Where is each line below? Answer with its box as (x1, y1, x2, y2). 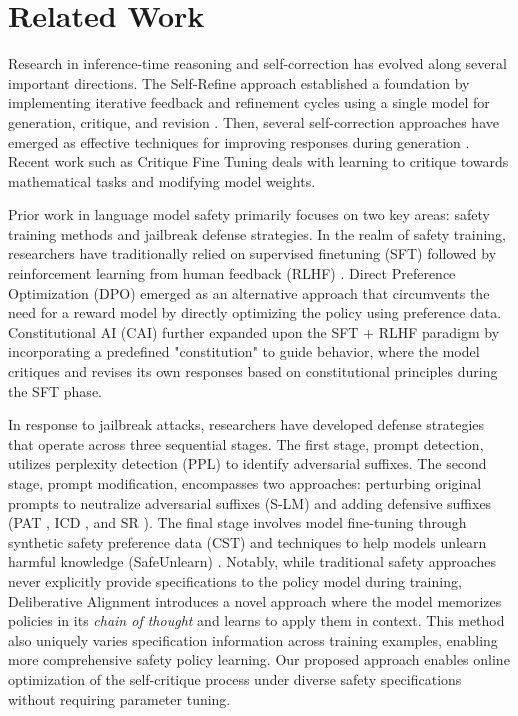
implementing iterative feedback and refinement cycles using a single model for (8, 92, 490, 113)
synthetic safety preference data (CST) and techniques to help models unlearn (8, 531, 487, 552)
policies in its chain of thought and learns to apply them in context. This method (8, 610, 505, 631)
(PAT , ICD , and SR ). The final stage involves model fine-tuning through (8, 512, 467, 533)
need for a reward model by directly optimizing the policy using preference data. (8, 302, 502, 323)
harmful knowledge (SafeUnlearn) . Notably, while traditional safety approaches (8, 551, 497, 572)
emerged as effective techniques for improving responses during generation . (8, 131, 470, 152)
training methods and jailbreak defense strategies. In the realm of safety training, (8, 223, 506, 244)
